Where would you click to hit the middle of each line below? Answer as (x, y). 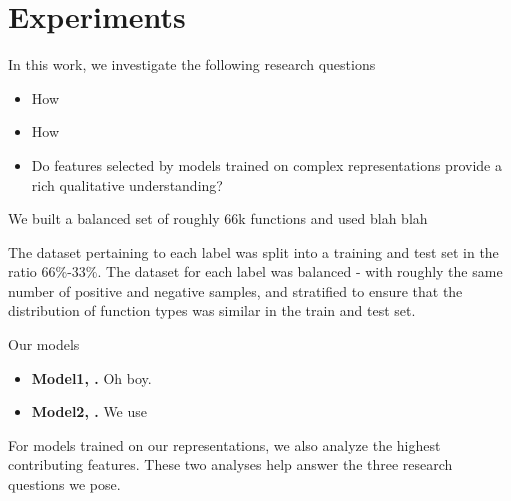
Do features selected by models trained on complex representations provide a (266, 164)
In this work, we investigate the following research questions (192, 64)
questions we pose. (64, 484)
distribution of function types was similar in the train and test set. (212, 310)
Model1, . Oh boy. (91, 377)
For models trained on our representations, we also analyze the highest (224, 444)
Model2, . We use (89, 411)
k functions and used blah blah (333, 218)
